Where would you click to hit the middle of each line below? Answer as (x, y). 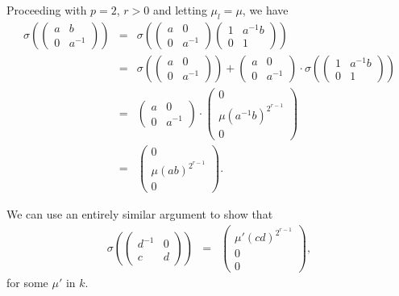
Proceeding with (47, 10)
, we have (265, 10)
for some (27, 283)
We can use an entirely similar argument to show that (140, 214)
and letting (180, 10)
